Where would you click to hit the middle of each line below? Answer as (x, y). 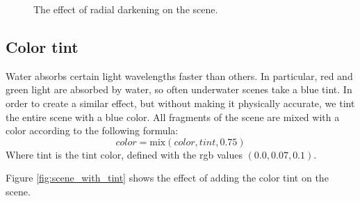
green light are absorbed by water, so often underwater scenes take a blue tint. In (179, 89)
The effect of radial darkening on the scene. (126, 9)
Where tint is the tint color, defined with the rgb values (124, 154)
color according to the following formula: (92, 130)
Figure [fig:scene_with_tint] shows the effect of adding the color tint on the (167, 178)
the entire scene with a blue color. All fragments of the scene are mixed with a (173, 116)
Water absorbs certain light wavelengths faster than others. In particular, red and (179, 75)
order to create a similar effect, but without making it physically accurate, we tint (180, 103)
